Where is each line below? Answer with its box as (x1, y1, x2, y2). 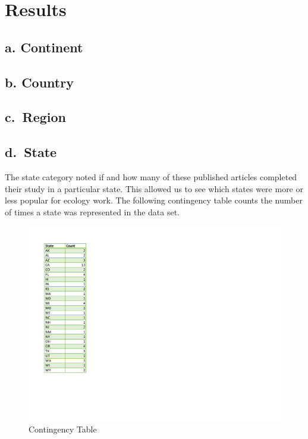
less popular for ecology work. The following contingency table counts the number (5, 194, 303, 206)
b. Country (5, 73, 74, 91)
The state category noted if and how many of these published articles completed (5, 170, 297, 183)
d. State (5, 143, 57, 161)
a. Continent (5, 37, 83, 56)
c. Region (5, 108, 66, 126)
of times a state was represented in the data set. (5, 205, 180, 218)
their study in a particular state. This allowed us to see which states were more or (5, 182, 303, 195)
